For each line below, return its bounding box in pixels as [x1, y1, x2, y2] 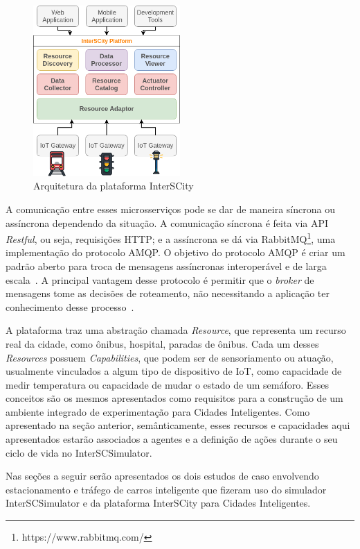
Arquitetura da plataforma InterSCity [33, 178, 194, 193]
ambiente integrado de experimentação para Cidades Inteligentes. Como [6, 404, 310, 419]
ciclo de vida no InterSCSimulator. [6, 445, 152, 459]
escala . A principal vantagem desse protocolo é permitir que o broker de [6, 272, 314, 287]
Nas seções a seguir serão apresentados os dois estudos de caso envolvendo [6, 468, 319, 483]
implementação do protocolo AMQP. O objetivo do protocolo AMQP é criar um [6, 245, 345, 260]
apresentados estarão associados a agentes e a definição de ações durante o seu [6, 432, 338, 446]
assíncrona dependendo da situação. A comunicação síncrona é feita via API [6, 215, 329, 230]
